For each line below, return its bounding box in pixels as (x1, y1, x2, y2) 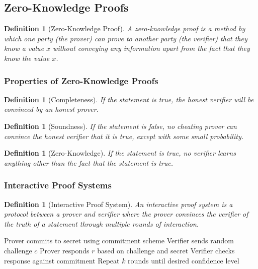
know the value (4, 52, 50, 63)
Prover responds (40, 245, 90, 255)
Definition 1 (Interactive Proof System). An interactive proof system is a (4, 198, 233, 209)
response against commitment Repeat (4, 255, 120, 265)
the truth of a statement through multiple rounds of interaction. (4, 218, 199, 229)
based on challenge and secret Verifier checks (97, 245, 235, 255)
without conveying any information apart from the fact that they (53, 43, 250, 53)
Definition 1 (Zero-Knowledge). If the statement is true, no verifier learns (4, 148, 236, 158)
